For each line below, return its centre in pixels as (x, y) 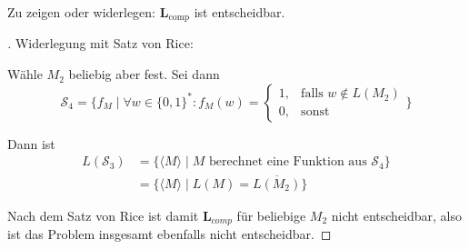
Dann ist (31, 143)
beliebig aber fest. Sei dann (144, 74)
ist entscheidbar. (239, 12)
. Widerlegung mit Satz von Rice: (100, 43)
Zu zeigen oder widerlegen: (82, 12)
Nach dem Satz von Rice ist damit (103, 215)
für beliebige (271, 215)
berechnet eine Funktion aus (288, 162)
